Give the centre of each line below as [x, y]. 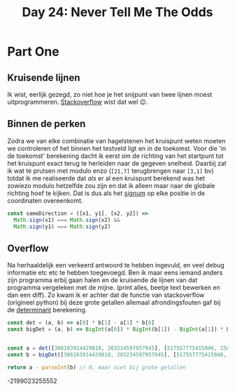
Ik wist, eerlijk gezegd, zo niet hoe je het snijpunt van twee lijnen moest [110, 94]
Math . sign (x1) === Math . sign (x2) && [67, 220]
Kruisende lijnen [44, 78]
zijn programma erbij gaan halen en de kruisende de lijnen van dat [102, 280]
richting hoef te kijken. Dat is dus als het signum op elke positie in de [106, 193]
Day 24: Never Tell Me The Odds [117, 12]
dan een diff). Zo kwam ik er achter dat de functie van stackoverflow [106, 295]
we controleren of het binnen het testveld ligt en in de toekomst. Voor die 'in [117, 148]
